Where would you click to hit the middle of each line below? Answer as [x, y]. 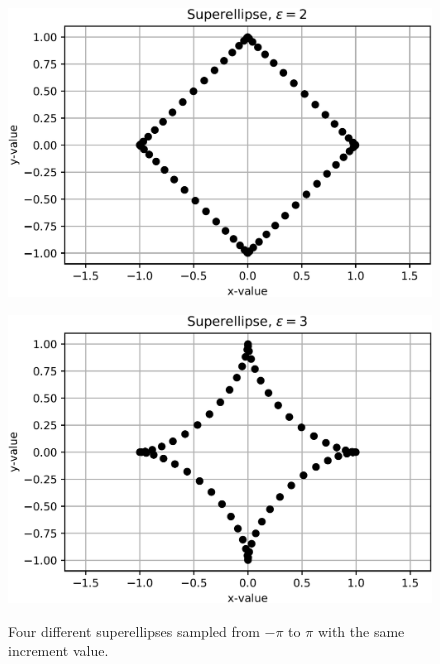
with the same [361, 630]
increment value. [58, 650]
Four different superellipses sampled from [134, 630]
